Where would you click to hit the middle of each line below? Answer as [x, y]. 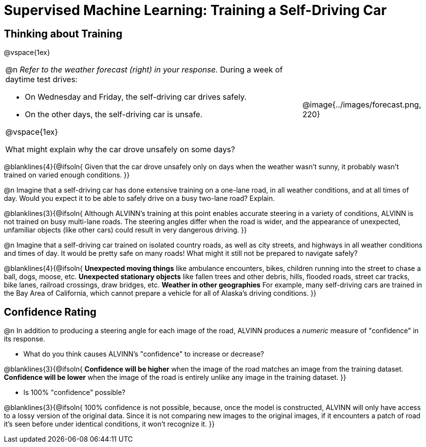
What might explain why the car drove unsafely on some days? [120, 150]
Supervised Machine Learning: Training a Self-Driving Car [195, 10]
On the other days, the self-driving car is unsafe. [114, 115]
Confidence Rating [50, 312]
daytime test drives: [42, 80]
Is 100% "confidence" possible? [74, 393]
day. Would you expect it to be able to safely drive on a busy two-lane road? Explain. [139, 198]
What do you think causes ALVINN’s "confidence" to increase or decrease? [144, 354]
